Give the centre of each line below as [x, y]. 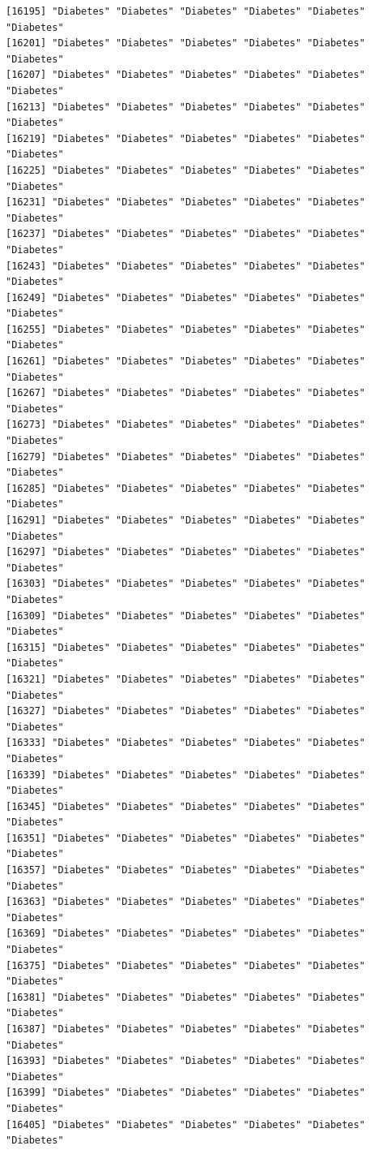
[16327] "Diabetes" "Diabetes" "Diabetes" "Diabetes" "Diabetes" [185, 711]
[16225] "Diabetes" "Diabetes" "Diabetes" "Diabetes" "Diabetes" [185, 170]
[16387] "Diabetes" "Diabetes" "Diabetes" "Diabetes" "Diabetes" [185, 1029]
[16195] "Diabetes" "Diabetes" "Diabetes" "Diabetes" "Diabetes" [185, 11]
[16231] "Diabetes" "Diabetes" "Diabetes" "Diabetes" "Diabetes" [185, 202]
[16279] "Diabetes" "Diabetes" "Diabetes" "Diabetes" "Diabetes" [185, 457]
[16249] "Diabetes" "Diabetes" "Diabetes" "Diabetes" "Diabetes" [185, 297]
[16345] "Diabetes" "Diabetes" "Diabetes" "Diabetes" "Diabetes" [185, 806]
